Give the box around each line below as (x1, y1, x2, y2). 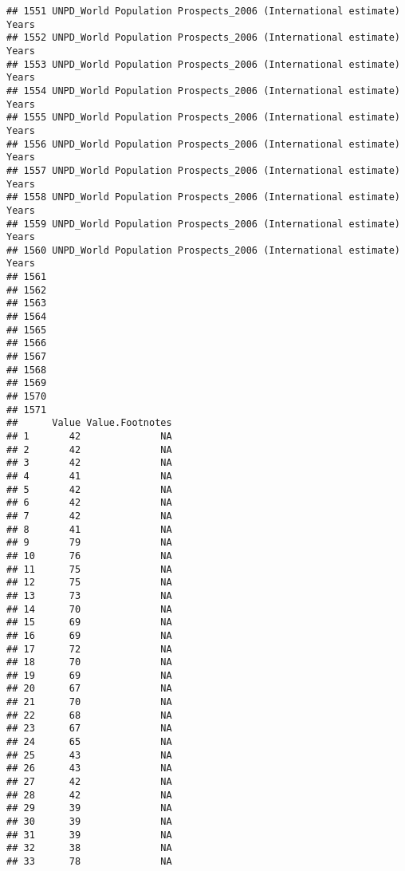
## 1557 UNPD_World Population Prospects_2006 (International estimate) (6, 164, 400, 176)
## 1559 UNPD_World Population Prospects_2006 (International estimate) (6, 218, 400, 230)
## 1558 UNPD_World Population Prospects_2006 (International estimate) (6, 191, 400, 203)
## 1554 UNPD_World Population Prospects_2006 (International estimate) (6, 85, 400, 97)
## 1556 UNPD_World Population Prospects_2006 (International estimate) (6, 138, 400, 150)
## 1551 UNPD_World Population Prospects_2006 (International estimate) (6, 6, 400, 17)
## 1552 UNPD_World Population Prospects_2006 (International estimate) (6, 32, 400, 44)
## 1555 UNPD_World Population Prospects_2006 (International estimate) (6, 112, 400, 124)
